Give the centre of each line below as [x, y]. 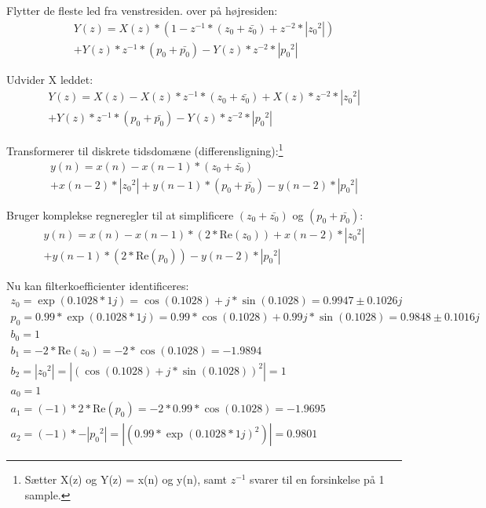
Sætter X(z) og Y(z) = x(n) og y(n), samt [126, 479]
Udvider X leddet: [50, 79]
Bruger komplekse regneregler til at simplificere [120, 214]
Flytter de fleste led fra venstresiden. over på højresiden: [142, 10]
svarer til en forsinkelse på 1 [317, 479]
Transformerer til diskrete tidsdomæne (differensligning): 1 [145, 149]
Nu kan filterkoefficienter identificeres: [98, 285]
